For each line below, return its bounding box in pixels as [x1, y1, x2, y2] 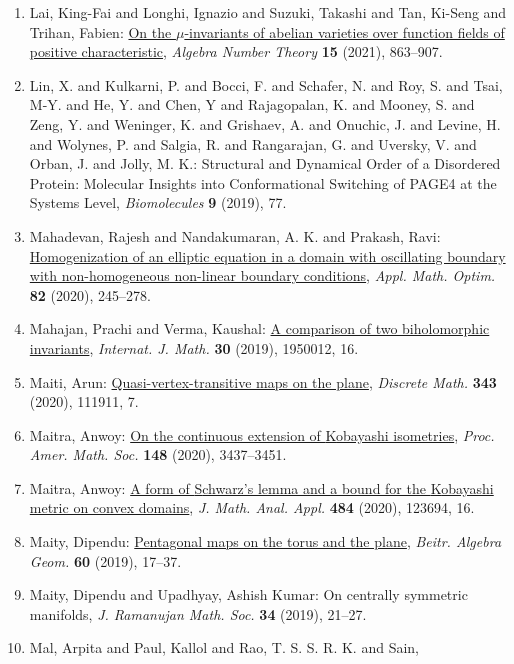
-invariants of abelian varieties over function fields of [184, 21, 505, 42]
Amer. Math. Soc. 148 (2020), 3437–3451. [29, 444, 287, 465]
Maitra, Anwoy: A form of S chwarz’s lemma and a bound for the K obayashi [29, 477, 494, 498]
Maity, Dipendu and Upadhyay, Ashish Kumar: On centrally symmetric [29, 584, 468, 605]
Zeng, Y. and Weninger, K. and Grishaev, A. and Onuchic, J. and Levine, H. [29, 113, 501, 134]
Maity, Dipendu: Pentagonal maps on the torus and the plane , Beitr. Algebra [29, 531, 502, 552]
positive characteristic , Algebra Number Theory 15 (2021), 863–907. [29, 41, 443, 62]
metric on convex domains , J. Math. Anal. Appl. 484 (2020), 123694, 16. [29, 497, 475, 518]
